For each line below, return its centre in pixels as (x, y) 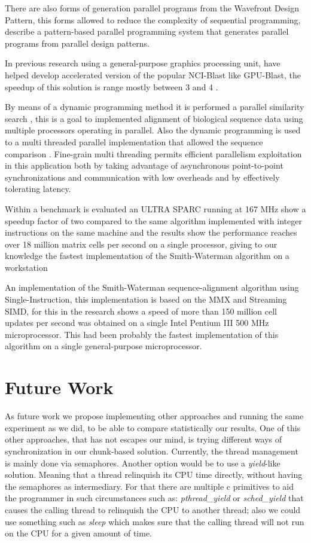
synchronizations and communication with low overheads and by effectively (142, 177)
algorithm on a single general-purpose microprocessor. (103, 346)
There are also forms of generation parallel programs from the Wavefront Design (152, 8)
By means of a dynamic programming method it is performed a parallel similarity (155, 107)
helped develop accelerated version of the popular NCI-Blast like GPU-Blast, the (153, 74)
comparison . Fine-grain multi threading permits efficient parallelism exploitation (153, 153)
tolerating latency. (38, 189)
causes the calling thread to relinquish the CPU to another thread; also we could (153, 509)
